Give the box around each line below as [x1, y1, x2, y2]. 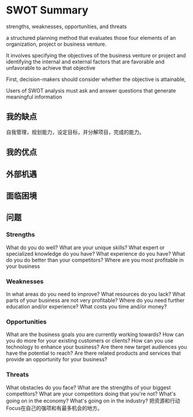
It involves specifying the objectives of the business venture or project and [6, 52, 186, 59]
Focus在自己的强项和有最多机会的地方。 [6, 404, 103, 411]
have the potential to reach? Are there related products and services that [6, 350, 181, 357]
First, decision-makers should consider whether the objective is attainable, [6, 76, 186, 83]
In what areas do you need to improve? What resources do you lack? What [6, 290, 185, 297]
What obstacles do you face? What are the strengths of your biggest [6, 384, 171, 391]
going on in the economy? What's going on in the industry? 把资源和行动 [6, 397, 180, 404]
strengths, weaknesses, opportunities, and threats [6, 23, 127, 30]
